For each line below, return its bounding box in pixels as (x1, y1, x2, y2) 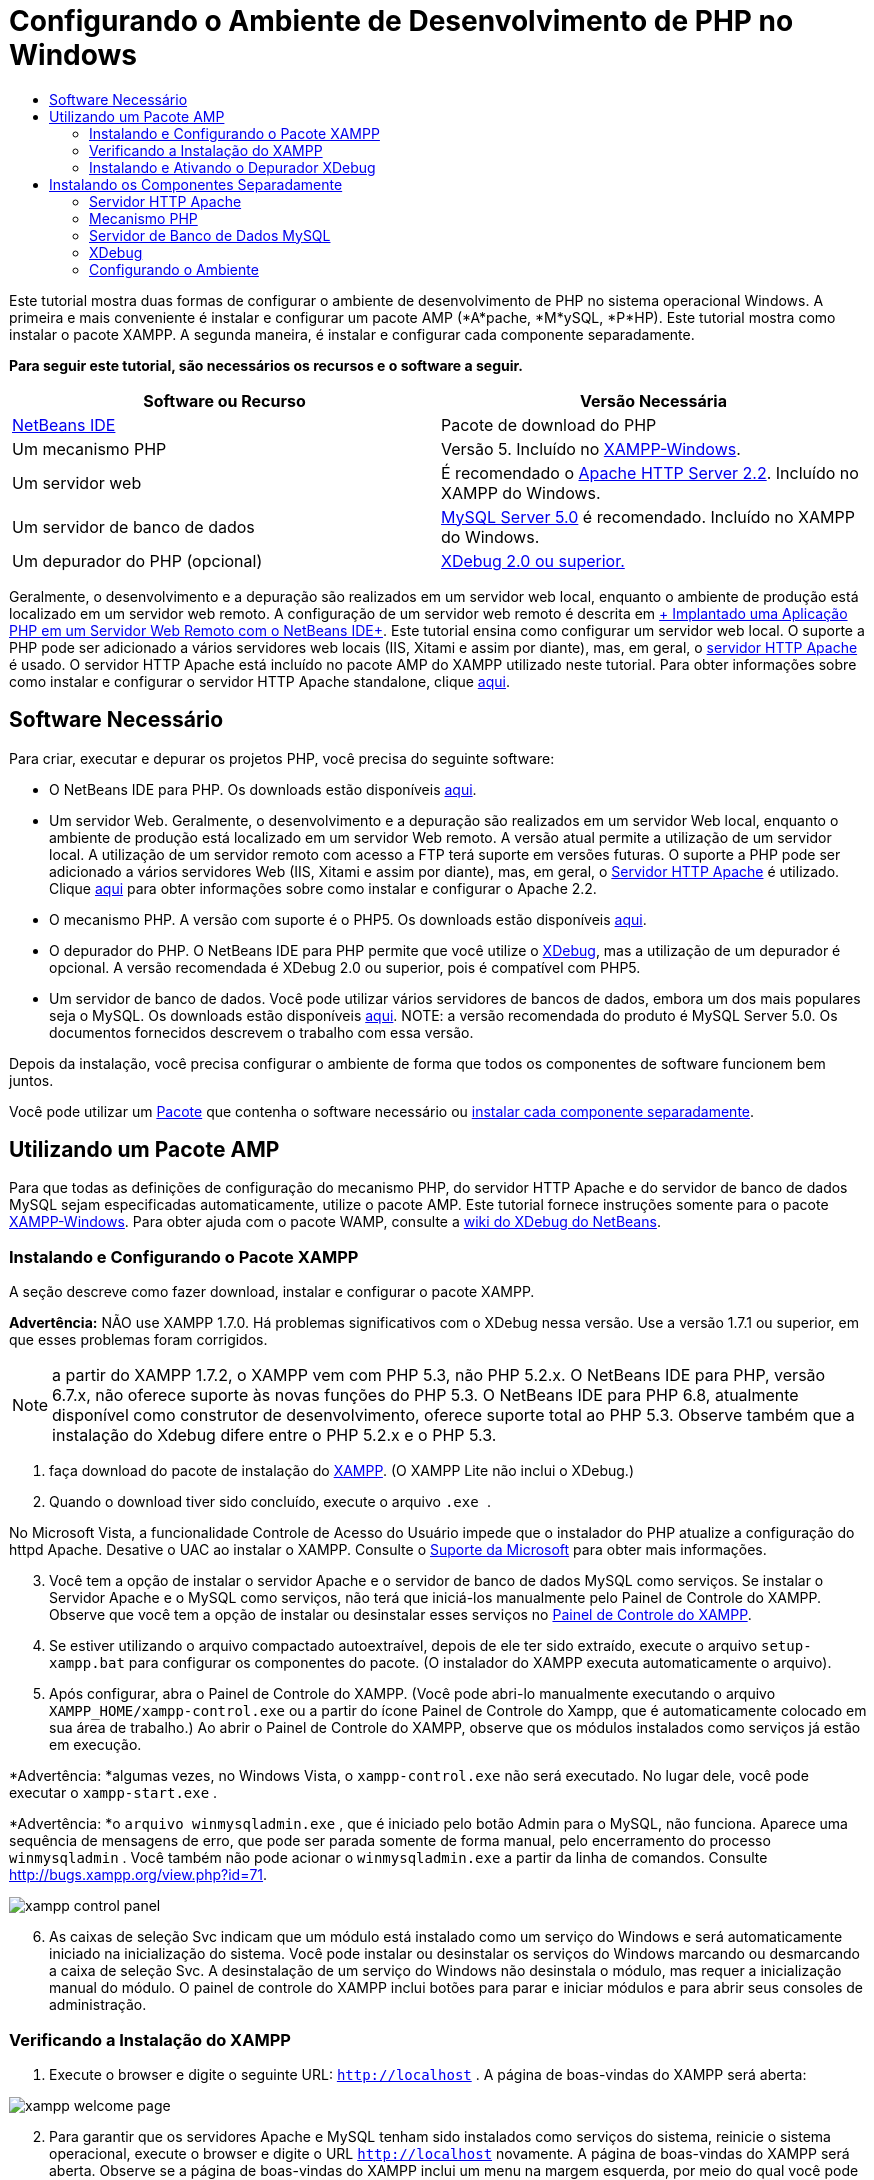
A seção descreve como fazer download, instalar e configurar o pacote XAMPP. (9, 1283, 535, 1301)
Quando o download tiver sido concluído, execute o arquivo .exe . (49, 1493, 492, 1511)
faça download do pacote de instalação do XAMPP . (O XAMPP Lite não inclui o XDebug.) (49, 1462, 634, 1480)
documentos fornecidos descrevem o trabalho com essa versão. (49, 1023, 474, 1041)
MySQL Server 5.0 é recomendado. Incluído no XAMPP (441, 506, 855, 527)
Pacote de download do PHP (441, 414, 657, 435)
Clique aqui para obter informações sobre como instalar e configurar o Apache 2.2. (49, 879, 597, 897)
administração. (49, 1996, 147, 2014)
